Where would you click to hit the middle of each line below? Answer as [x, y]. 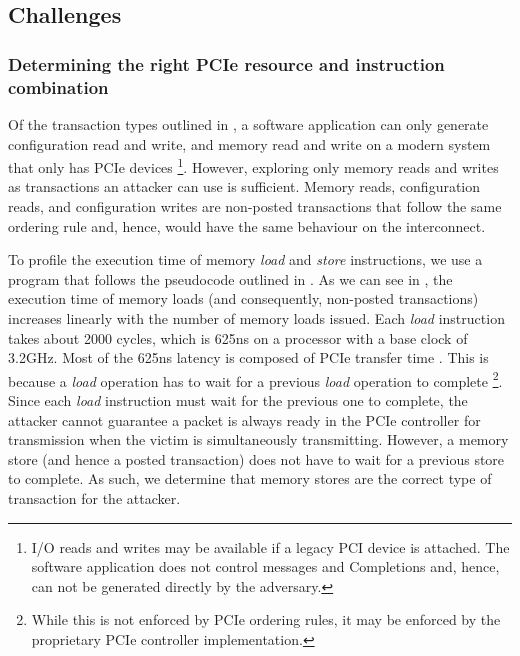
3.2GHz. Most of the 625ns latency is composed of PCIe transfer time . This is [248, 357]
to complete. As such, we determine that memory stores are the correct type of [250, 478]
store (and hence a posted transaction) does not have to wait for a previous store [256, 458]
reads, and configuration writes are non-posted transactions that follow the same [255, 205]
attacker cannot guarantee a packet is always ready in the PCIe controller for [244, 419]
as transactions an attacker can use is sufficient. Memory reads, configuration [244, 186]
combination [58, 86]
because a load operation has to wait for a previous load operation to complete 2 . [255, 379]
